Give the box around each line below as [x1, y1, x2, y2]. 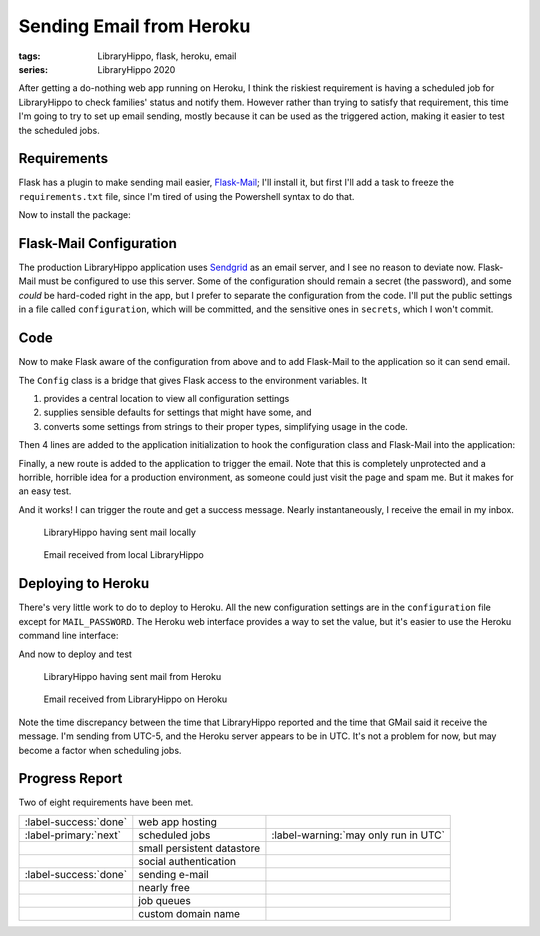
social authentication [138, 854, 237, 868]
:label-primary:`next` [24, 828, 122, 842]
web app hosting [138, 815, 217, 829]
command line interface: [18, 630, 119, 642]
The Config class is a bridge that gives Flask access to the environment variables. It [18, 374, 368, 386]
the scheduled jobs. [18, 124, 100, 136]
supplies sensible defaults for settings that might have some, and [43, 406, 312, 419]
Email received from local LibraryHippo [43, 549, 204, 561]
